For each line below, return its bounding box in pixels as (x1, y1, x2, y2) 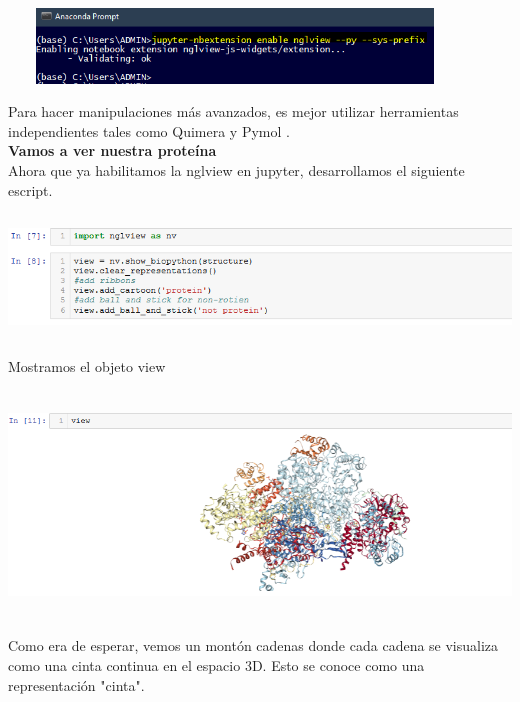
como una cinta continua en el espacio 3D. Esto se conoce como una (8, 655, 425, 675)
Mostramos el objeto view (8, 356, 166, 377)
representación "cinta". (8, 674, 145, 695)
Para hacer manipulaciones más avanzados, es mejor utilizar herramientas (8, 101, 459, 122)
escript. (8, 179, 53, 200)
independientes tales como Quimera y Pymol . (8, 120, 290, 141)
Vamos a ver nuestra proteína (8, 140, 217, 161)
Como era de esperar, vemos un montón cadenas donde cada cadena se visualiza (8, 635, 499, 656)
